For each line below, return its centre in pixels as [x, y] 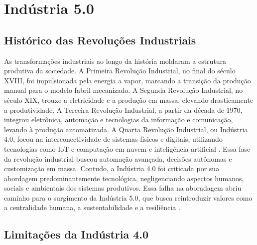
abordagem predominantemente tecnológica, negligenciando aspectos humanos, [124, 178]
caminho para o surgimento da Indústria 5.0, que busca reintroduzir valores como [128, 197]
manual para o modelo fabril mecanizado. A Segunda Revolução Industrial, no [124, 90]
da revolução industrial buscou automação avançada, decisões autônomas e [118, 158]
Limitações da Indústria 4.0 [76, 234]
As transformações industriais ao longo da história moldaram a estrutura [115, 61]
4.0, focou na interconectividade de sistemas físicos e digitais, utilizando [113, 139]
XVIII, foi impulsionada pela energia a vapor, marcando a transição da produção [128, 80]
